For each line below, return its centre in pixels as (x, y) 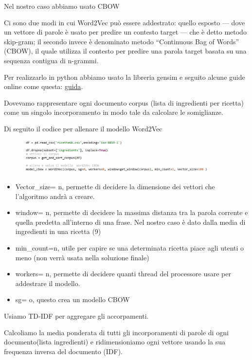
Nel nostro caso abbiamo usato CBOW (62, 6)
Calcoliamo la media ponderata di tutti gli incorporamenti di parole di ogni (116, 332)
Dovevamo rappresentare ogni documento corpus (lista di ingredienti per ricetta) (124, 102)
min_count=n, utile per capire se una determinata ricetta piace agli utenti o (130, 247)
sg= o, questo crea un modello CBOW (72, 299)
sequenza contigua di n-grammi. (51, 60)
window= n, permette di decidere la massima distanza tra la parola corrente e (132, 212)
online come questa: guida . (44, 86)
